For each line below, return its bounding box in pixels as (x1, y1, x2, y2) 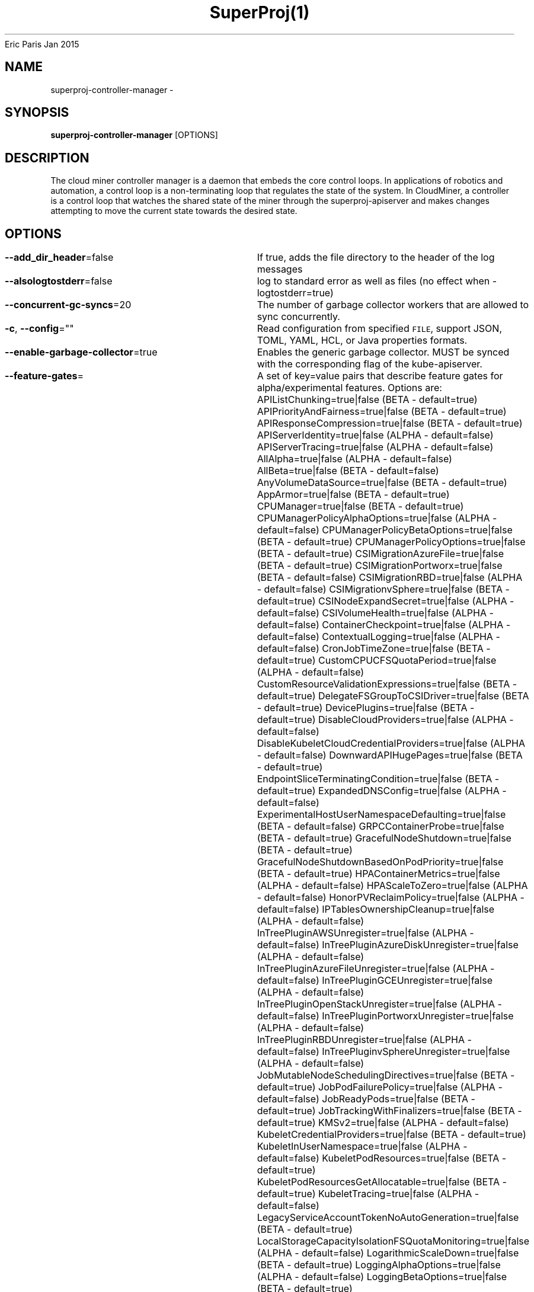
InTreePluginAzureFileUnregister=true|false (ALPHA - (257, 962, 495, 975)
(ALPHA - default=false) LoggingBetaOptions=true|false (257, 1271, 507, 1283)
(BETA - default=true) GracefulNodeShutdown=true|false (257, 832, 511, 845)
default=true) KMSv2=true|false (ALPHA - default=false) (257, 1117, 509, 1129)
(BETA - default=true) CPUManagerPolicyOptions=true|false (257, 536, 526, 548)
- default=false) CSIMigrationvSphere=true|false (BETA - (257, 583, 510, 596)
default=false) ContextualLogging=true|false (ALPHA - (257, 631, 500, 643)
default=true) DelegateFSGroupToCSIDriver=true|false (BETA (257, 690, 529, 702)
